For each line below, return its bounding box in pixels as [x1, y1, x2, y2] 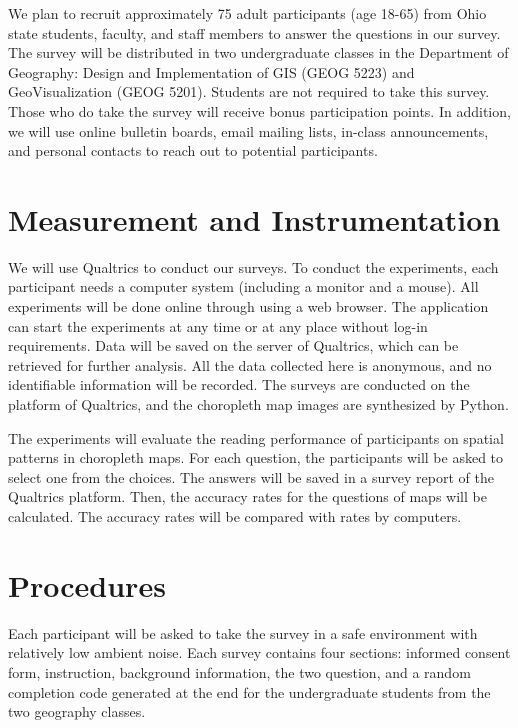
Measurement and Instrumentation [8, 198, 501, 239]
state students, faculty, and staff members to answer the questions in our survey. [8, 22, 501, 43]
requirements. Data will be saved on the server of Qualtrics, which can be [8, 335, 459, 356]
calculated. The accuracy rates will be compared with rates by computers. [8, 506, 462, 526]
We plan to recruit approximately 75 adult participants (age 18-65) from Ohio [8, 3, 487, 23]
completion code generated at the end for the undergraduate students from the [8, 681, 491, 702]
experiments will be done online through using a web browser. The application [8, 296, 489, 317]
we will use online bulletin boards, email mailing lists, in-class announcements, [8, 120, 489, 141]
